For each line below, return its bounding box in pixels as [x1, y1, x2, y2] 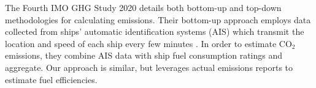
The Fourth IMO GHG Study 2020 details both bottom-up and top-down [5, 1, 282, 13]
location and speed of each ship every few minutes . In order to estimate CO [5, 37, 292, 50]
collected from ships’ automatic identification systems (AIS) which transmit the [5, 25, 304, 38]
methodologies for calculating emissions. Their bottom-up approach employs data [5, 13, 311, 26]
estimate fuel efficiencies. [5, 73, 98, 86]
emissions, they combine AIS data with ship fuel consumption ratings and [5, 49, 283, 62]
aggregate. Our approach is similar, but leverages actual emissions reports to [5, 61, 293, 73]
